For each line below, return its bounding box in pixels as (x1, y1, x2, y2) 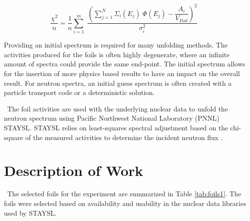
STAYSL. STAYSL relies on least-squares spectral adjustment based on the (4, 123, 228, 133)
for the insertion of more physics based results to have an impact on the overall (4, 68, 240, 79)
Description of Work (4, 160, 143, 180)
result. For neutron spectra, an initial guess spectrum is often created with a (4, 78, 232, 88)
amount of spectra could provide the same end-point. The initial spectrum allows (4, 59, 246, 69)
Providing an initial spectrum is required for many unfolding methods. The (4, 40, 228, 50)
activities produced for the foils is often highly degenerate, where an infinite (4, 49, 230, 59)
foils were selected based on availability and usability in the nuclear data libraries (4, 198, 246, 208)
